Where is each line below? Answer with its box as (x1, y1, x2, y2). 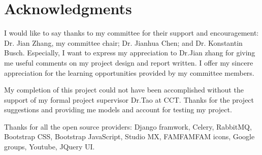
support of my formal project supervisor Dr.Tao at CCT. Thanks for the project (4, 94, 254, 105)
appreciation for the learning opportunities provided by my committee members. (4, 67, 254, 78)
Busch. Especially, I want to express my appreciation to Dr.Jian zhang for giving (4, 47, 255, 58)
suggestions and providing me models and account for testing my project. (4, 104, 232, 115)
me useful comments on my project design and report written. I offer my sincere (4, 57, 253, 68)
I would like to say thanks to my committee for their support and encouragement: (4, 27, 259, 38)
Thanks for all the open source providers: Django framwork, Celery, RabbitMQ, (4, 121, 252, 132)
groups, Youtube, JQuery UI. (4, 141, 95, 152)
